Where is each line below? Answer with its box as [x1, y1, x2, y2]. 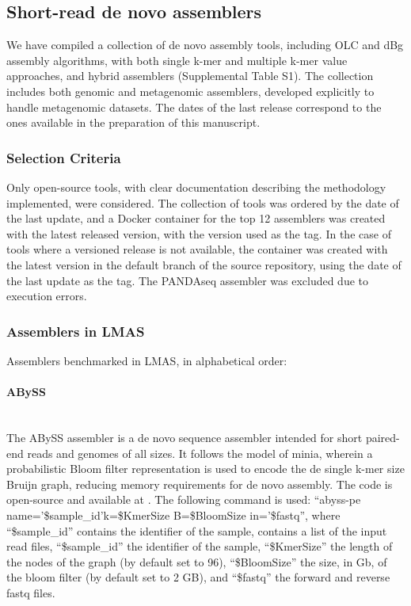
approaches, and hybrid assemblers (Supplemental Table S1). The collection [6, 67, 374, 84]
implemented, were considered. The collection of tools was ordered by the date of [6, 194, 399, 211]
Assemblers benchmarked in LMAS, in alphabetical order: [6, 352, 287, 368]
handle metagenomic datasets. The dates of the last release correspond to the [6, 98, 382, 115]
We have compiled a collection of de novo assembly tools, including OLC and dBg [6, 36, 404, 53]
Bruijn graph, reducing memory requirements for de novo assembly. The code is [6, 475, 393, 492]
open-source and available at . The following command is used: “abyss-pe [6, 491, 361, 508]
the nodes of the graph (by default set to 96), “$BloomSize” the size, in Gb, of [6, 553, 387, 570]
